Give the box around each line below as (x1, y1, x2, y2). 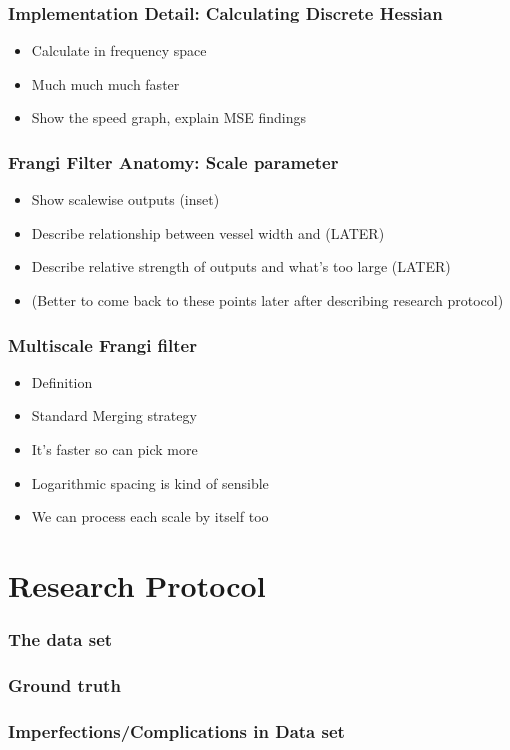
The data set (8, 627, 113, 652)
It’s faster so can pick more (31, 439, 198, 459)
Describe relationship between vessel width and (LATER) (31, 222, 385, 243)
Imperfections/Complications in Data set (8, 718, 345, 743)
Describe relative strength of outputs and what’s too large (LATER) (31, 256, 451, 277)
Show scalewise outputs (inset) (31, 189, 220, 210)
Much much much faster (31, 73, 180, 94)
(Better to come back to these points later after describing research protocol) (31, 290, 504, 310)
